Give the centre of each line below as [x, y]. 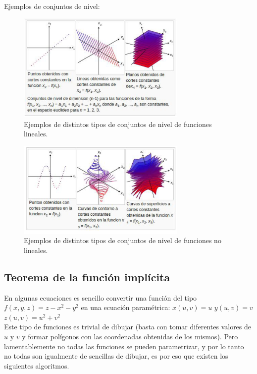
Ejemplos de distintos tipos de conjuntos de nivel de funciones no [123, 240]
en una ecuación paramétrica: [126, 307]
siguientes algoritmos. [37, 365]
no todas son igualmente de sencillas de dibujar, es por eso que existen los [116, 356]
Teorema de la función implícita [87, 277]
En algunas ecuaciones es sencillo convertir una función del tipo [101, 297]
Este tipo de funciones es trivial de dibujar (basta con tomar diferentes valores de [128, 327]
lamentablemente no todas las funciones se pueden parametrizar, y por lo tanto [124, 346]
